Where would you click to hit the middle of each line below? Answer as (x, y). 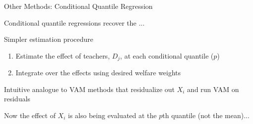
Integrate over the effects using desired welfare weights (98, 73)
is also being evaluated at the (112, 115)
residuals (17, 99)
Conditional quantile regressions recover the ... (74, 22)
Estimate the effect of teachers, (63, 55)
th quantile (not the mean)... (206, 115)
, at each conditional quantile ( (167, 55)
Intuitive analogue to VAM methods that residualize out (89, 89)
